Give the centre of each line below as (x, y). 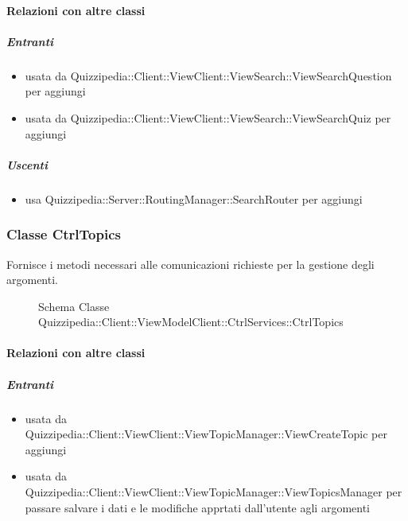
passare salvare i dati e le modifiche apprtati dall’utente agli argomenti (198, 507)
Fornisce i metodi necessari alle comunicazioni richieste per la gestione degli (190, 264)
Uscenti (27, 164)
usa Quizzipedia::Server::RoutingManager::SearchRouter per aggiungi (194, 198)
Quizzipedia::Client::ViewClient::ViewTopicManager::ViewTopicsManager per (214, 492)
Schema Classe (74, 306)
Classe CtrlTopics (64, 234)
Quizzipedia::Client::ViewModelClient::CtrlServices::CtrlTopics (191, 322)
